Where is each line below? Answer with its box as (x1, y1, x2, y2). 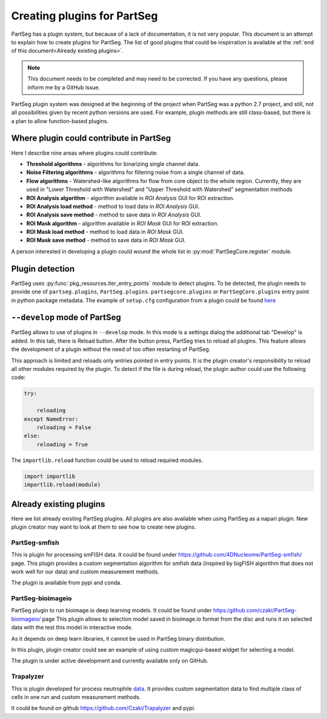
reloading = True (36, 441, 88, 448)
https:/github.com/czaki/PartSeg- (213, 607, 297, 614)
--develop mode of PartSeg (11, 312, 121, 323)
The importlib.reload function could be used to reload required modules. (11, 456, 203, 464)
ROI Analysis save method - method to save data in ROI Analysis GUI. (26, 211, 202, 218)
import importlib (24, 473, 76, 480)
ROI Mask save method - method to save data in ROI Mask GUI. (26, 236, 186, 244)
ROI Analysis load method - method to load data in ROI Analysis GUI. (26, 202, 200, 210)
